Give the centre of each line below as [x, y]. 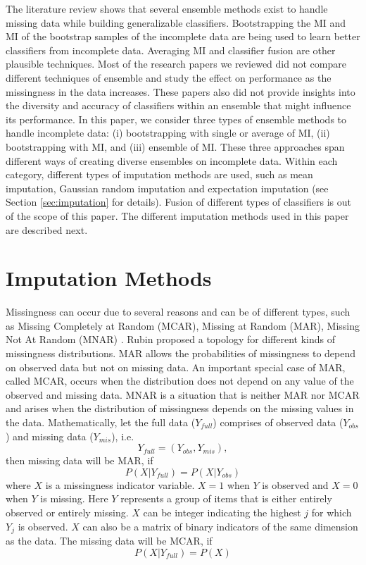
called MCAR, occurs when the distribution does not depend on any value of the [180, 381]
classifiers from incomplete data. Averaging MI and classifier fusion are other [171, 50]
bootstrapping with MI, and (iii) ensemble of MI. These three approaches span [175, 146]
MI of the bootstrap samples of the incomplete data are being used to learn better [183, 36]
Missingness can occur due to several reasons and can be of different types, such [178, 312]
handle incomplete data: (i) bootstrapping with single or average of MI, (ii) [168, 133]
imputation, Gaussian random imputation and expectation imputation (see [167, 188]
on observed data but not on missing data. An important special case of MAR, [176, 367]
